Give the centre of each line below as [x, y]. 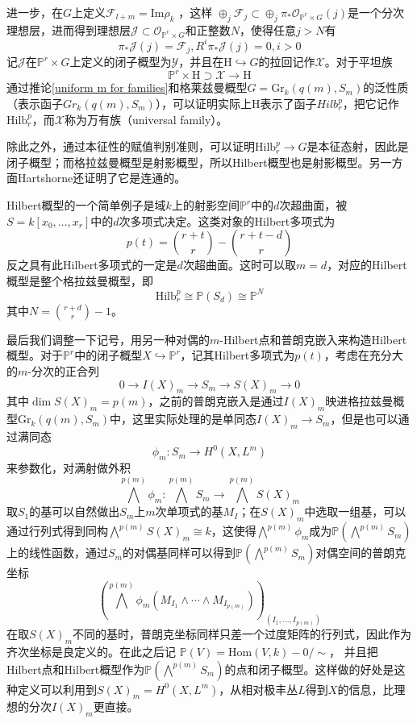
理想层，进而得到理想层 [69, 29]
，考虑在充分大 [363, 355]
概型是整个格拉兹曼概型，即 [80, 280]
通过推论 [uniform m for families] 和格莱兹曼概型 [127, 87]
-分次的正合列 [63, 371]
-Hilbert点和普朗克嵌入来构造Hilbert [313, 339]
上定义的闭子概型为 [121, 62]
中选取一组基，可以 [355, 511]
